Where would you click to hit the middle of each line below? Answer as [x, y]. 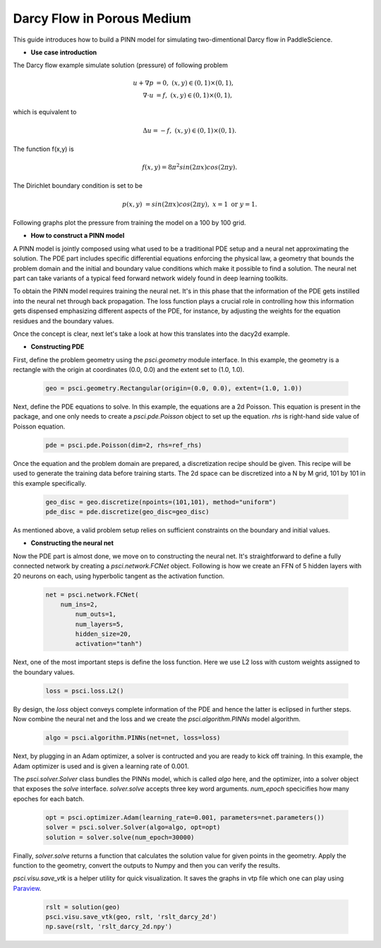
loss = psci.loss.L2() [85, 691]
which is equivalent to [45, 112]
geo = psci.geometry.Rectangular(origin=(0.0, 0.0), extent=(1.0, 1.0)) [174, 389]
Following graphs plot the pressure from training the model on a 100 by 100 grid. [129, 223]
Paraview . [27, 888]
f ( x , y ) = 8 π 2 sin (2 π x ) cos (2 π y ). [190, 167]
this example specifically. [50, 483]
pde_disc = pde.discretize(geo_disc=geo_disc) [127, 512]
